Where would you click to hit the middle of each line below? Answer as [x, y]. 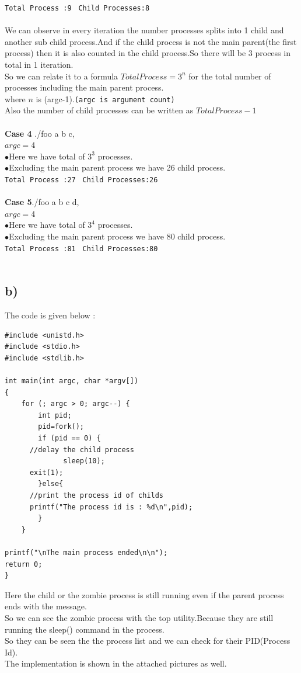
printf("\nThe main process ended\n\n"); [86, 552]
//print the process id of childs [97, 496]
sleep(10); [84, 461]
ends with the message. [46, 606]
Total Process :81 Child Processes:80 [81, 249]
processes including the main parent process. [84, 87]
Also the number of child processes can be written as [99, 110]
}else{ [51, 484]
